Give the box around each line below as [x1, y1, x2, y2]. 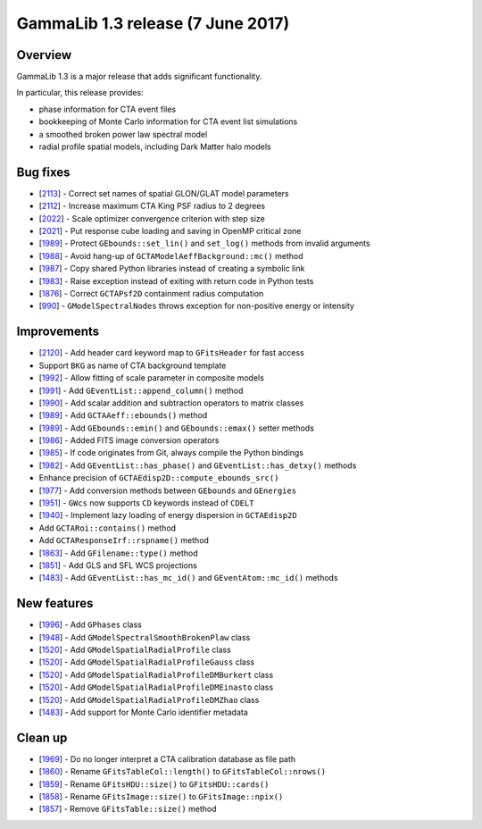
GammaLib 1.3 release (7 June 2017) [16, 13, 290, 33]
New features [16, 596, 94, 611]
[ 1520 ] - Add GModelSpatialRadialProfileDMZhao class [38, 694, 260, 705]
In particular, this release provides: [16, 88, 144, 98]
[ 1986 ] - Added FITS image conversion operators [38, 435, 220, 446]
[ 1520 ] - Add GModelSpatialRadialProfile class [38, 644, 231, 656]
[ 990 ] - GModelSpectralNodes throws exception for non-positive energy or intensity [38, 300, 354, 312]
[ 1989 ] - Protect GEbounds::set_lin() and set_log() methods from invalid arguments [38, 238, 370, 249]
